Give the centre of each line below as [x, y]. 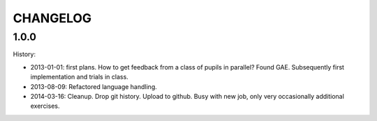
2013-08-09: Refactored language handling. [94, 86]
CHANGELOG [52, 18]
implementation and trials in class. [79, 77]
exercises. [45, 106]
